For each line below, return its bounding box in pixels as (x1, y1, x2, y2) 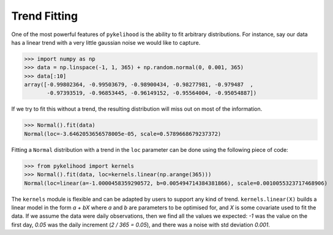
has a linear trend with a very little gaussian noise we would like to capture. (11, 39, 201, 46)
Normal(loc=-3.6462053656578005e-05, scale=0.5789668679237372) (24, 130, 222, 137)
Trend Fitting (11, 9, 78, 23)
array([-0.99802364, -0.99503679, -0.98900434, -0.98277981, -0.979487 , (24, 81, 254, 88)
